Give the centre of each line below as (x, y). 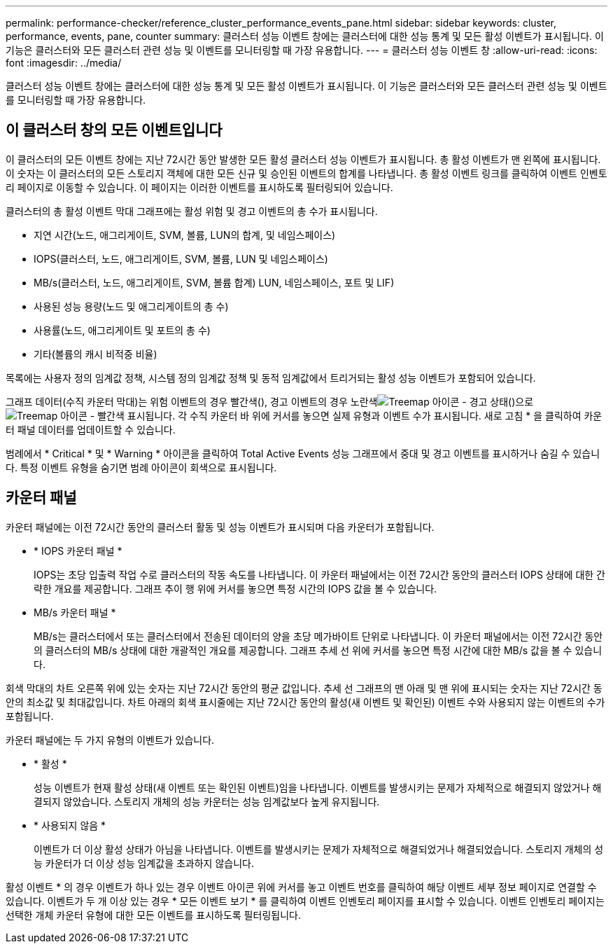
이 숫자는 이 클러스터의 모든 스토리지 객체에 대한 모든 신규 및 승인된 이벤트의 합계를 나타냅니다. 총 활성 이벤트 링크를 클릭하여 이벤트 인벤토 (306, 173)
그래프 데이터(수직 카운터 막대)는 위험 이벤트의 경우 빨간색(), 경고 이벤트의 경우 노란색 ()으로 (270, 401)
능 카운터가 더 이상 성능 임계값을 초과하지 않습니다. (144, 863)
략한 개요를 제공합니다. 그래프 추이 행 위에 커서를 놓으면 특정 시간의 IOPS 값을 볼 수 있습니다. (235, 588)
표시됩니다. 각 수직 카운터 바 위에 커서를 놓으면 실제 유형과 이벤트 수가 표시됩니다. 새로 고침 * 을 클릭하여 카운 (365, 415)
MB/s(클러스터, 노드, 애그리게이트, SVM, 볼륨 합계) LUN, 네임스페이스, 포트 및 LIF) (214, 282)
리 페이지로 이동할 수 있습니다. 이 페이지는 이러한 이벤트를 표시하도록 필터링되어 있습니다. (199, 187)
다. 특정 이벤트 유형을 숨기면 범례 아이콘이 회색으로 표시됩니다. (141, 467)
